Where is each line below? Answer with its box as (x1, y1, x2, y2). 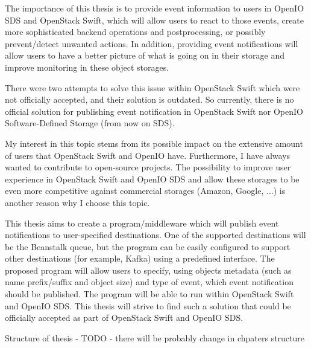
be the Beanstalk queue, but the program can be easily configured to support (5, 240, 291, 253)
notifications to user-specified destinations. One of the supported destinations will (5, 228, 306, 241)
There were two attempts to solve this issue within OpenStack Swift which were (5, 81, 300, 94)
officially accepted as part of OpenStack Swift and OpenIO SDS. (5, 311, 243, 324)
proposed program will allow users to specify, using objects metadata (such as (5, 263, 292, 276)
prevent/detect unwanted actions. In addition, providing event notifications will (5, 37, 298, 50)
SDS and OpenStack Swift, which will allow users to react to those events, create (5, 13, 304, 26)
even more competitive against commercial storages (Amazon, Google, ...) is (5, 184, 286, 197)
